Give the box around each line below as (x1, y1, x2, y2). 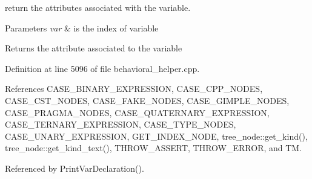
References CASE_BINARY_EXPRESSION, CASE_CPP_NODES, (5, 82, 263, 95)
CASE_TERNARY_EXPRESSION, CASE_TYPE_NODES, (5, 118, 236, 131)
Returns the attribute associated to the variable (5, 42, 182, 54)
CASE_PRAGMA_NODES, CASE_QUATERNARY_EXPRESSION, (5, 106, 270, 119)
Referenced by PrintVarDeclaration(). (5, 161, 144, 174)
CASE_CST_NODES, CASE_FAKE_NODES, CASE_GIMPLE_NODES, (5, 94, 290, 106)
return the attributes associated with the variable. (5, 1, 191, 13)
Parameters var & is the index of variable (5, 21, 159, 34)
